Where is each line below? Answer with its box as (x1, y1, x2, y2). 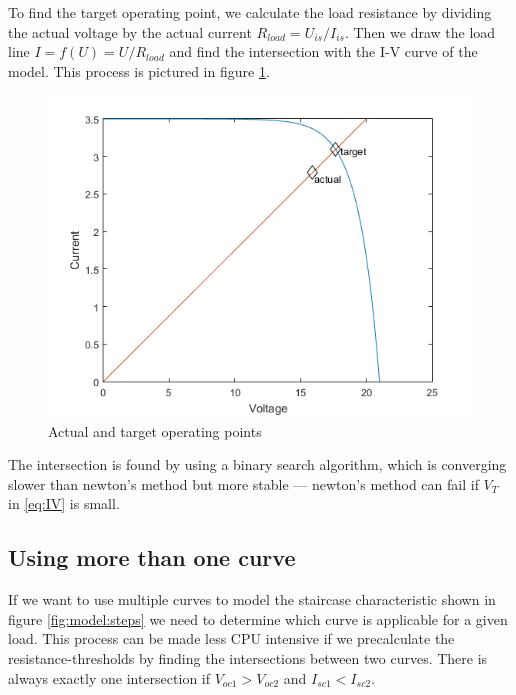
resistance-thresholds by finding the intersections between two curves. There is (8, 647, 488, 668)
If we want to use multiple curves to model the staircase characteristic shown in (8, 589, 496, 610)
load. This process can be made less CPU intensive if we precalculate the (8, 628, 455, 649)
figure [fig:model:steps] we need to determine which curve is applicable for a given (8, 608, 508, 629)
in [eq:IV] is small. (8, 493, 120, 514)
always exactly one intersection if (8, 667, 211, 688)
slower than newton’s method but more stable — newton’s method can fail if (8, 473, 479, 494)
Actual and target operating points (48, 420, 262, 441)
